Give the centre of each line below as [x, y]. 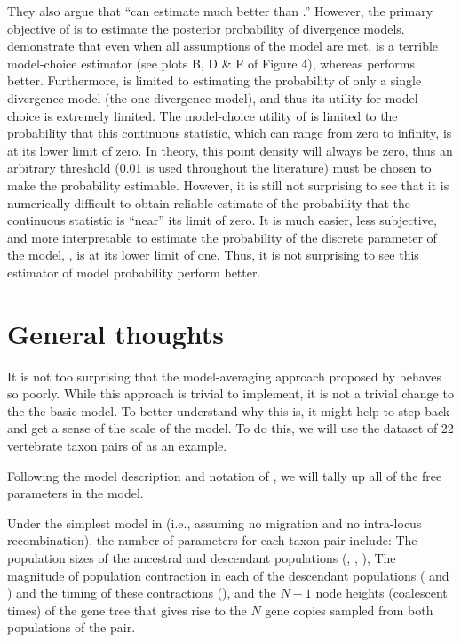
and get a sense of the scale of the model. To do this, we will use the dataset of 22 [230, 428]
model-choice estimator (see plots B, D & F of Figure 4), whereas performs [211, 63]
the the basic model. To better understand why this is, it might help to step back [229, 410]
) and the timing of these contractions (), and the [142, 593]
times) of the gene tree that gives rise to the [127, 610]
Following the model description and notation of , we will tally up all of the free [225, 475]
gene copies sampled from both [349, 610]
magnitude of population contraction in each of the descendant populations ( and [228, 575]
